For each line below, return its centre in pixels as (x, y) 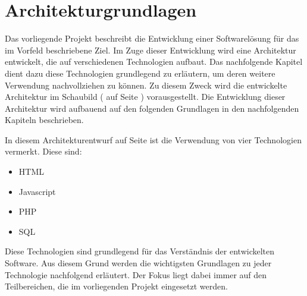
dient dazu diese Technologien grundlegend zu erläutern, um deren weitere (140, 73)
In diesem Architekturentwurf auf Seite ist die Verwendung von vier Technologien (153, 139)
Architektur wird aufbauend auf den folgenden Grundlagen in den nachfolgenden (152, 108)
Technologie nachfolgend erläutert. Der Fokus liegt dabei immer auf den (136, 274)
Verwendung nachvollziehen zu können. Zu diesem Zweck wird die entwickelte (146, 85)
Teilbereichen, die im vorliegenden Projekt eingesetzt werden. (116, 286)
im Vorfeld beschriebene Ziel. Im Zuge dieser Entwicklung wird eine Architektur (151, 50)
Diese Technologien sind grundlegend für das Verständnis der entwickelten (140, 251)
